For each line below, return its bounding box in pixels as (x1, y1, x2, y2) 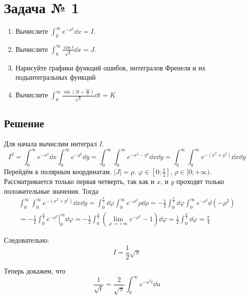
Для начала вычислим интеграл (4, 138, 97, 149)
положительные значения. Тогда (4, 185, 99, 196)
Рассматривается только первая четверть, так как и (4, 176, 155, 186)
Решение (4, 115, 44, 131)
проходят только (176, 176, 225, 186)
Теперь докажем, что (4, 265, 66, 276)
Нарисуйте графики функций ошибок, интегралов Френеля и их (15, 62, 206, 72)
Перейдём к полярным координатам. (4, 166, 112, 176)
